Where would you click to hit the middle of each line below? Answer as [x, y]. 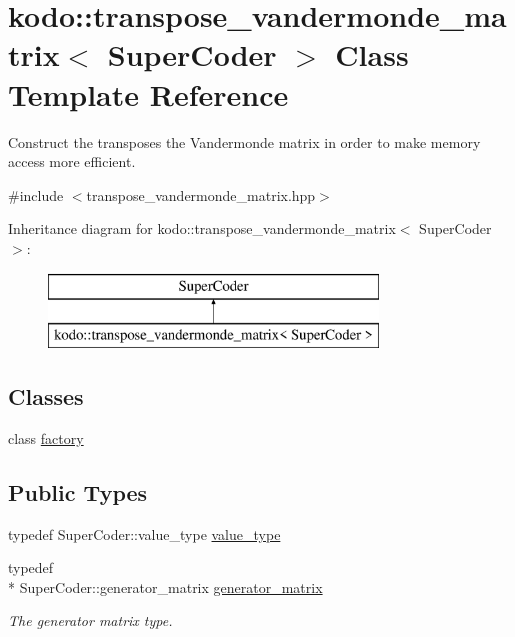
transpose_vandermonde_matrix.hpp [201, 194]
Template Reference [148, 93]
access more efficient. [72, 161]
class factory [46, 437]
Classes [46, 396]
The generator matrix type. [90, 620]
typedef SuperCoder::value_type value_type [144, 533]
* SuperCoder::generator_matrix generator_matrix [165, 586]
